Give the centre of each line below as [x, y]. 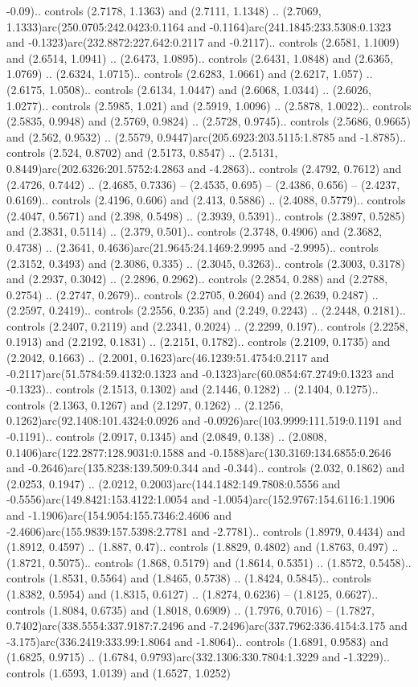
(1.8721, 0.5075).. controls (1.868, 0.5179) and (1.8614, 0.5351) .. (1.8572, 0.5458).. [209, 562]
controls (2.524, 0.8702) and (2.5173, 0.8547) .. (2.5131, [142, 152]
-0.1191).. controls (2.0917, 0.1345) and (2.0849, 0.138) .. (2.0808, [167, 436]
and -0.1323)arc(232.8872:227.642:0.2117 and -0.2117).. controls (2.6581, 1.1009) [203, 42]
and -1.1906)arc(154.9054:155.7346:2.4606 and [119, 515]
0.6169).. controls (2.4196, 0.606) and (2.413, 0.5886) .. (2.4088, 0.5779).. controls [206, 200]
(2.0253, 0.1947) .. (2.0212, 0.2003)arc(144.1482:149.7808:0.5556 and [174, 483]
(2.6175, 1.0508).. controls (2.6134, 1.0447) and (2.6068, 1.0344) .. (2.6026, [189, 89]
